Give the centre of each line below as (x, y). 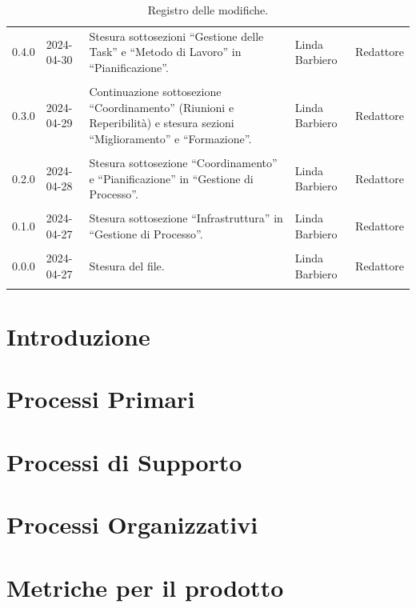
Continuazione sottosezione (155, 92)
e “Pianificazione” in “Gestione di (171, 178)
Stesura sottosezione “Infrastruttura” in (186, 218)
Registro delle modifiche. (208, 10)
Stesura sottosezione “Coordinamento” (183, 162)
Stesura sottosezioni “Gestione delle (176, 36)
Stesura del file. (127, 265)
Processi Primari (101, 399)
